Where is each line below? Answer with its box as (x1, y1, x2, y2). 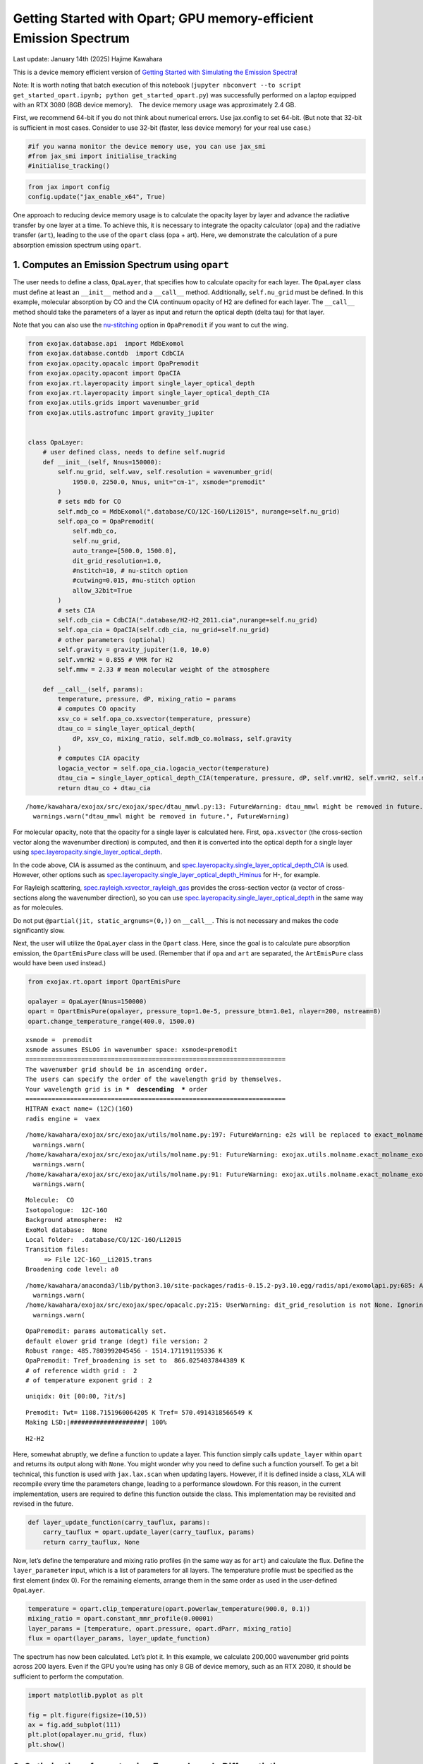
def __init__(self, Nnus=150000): (42, 458, 162, 466)
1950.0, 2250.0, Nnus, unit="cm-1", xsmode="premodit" (72, 478, 266, 486)
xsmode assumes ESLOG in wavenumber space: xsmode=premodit (25, 1045, 238, 1053)
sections (13, 893, 38, 902)
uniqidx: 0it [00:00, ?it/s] (25, 1392, 126, 1401)
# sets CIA (57, 606, 95, 614)
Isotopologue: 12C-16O (25, 1206, 108, 1214)
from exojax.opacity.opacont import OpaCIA (27, 369, 181, 377)
